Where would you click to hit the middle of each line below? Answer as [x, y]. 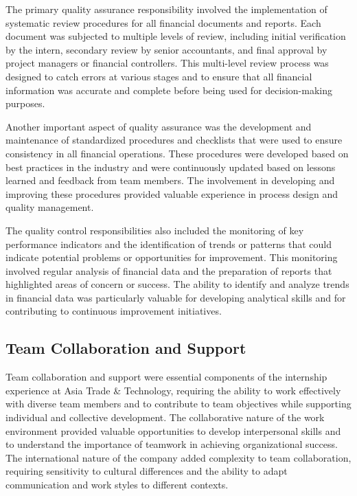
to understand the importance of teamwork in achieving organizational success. [172, 444]
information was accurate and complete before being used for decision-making [169, 90]
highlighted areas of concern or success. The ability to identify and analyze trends [177, 284]
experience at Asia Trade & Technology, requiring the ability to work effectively [173, 390]
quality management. [50, 207]
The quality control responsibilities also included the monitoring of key [155, 230]
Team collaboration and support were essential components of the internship [166, 377]
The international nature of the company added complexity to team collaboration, [178, 457]
